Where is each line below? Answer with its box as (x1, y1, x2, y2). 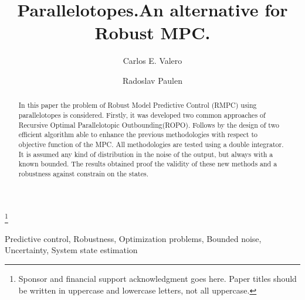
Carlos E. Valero (123, 54, 182, 67)
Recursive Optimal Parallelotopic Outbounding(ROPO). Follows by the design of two (18, 120, 279, 129)
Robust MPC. (94, 21, 211, 45)
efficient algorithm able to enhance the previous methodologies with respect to (18, 129, 257, 139)
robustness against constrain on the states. (18, 168, 148, 178)
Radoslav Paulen (123, 74, 182, 86)
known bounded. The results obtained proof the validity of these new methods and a (18, 159, 277, 169)
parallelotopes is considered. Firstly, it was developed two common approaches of (18, 110, 266, 120)
